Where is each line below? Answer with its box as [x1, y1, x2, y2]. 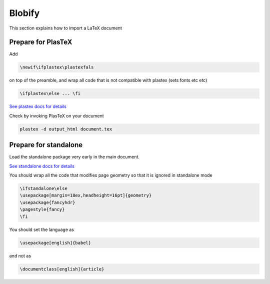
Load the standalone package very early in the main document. [9, 154, 140, 160]
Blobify [9, 7, 40, 18]
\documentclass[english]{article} [19, 266, 104, 272]
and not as [9, 252, 31, 258]
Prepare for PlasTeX [9, 38, 72, 46]
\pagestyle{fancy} [19, 206, 65, 212]
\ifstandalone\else [19, 185, 67, 191]
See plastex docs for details [9, 103, 67, 109]
